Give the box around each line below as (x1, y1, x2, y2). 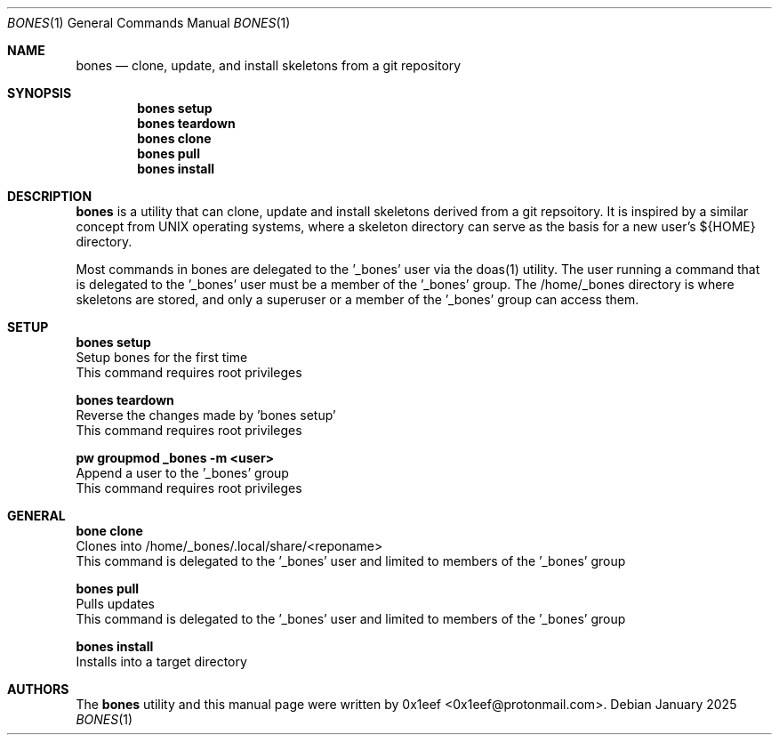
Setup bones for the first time (76, 350, 248, 365)
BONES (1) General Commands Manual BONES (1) (7, 15, 291, 30)
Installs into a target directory (76, 654, 247, 669)
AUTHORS (7, 682, 69, 697)
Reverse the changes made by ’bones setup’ (76, 407, 336, 423)
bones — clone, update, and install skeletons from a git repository (76, 58, 462, 73)
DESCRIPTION (7, 189, 92, 204)
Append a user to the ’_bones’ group (76, 465, 289, 480)
